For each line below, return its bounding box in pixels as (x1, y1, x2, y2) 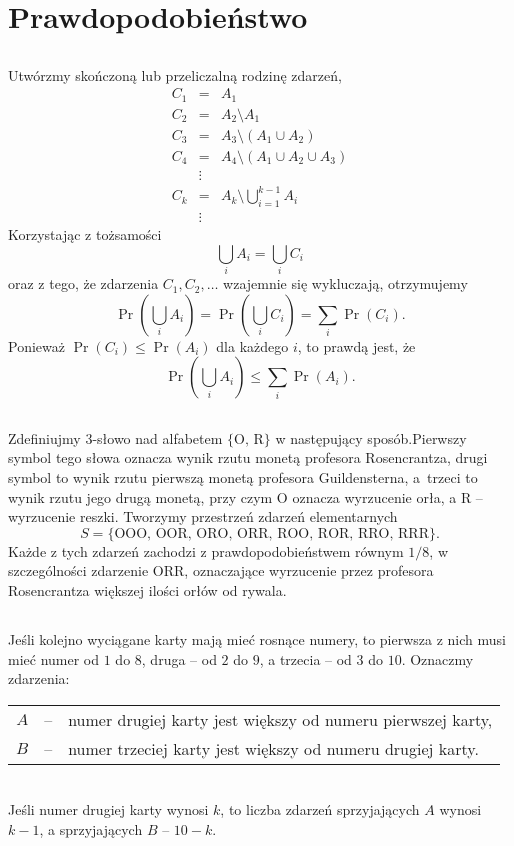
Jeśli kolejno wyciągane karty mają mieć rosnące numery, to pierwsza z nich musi (8, 628, 506, 649)
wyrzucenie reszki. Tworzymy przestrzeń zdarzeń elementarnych (8, 506, 398, 527)
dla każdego (216, 335, 289, 356)
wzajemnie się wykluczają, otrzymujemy (223, 273, 468, 294)
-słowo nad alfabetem (92, 427, 223, 448)
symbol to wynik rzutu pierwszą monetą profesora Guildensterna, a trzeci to (8, 467, 478, 488)
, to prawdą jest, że (297, 335, 416, 356)
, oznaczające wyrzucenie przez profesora (184, 560, 434, 581)
